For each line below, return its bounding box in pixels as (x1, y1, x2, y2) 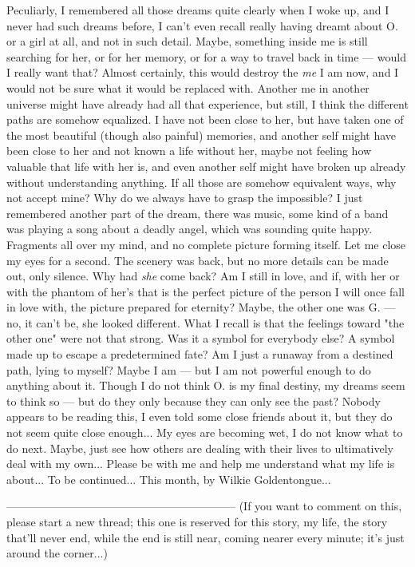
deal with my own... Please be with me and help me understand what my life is (6, 455, 395, 472)
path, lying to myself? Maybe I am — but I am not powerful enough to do (6, 361, 371, 378)
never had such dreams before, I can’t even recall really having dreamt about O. (6, 17, 398, 34)
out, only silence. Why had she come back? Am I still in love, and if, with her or (6, 268, 400, 284)
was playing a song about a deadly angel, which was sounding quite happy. (6, 220, 373, 237)
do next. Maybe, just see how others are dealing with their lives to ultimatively (6, 439, 393, 456)
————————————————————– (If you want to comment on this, (6, 498, 402, 514)
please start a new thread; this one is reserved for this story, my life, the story (6, 513, 388, 529)
